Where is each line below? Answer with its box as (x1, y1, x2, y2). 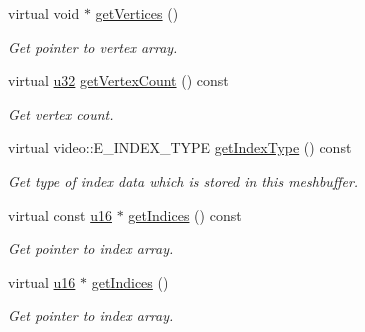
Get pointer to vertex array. (8, 36, 178, 57)
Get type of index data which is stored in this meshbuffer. (8, 170, 359, 191)
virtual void (8, 3, 80, 23)
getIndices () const (128, 204, 242, 225)
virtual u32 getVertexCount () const (8, 70, 229, 91)
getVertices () (95, 3, 179, 23)
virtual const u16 (8, 204, 112, 225)
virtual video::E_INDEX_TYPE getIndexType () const (8, 137, 352, 158)
